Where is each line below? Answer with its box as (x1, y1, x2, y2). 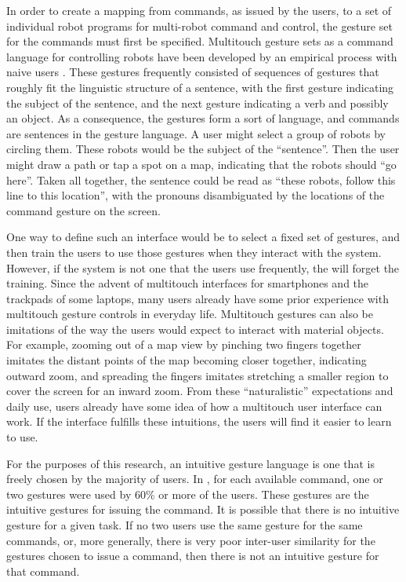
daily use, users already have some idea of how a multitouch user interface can (6, 397, 382, 414)
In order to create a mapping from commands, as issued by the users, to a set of (6, 2, 392, 18)
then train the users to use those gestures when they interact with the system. (6, 243, 382, 260)
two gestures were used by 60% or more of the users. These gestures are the (6, 485, 369, 502)
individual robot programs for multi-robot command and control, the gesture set (6, 17, 393, 34)
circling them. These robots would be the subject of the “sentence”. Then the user (6, 141, 400, 157)
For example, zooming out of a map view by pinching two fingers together (6, 336, 361, 353)
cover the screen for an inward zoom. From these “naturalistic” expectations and (6, 383, 393, 399)
